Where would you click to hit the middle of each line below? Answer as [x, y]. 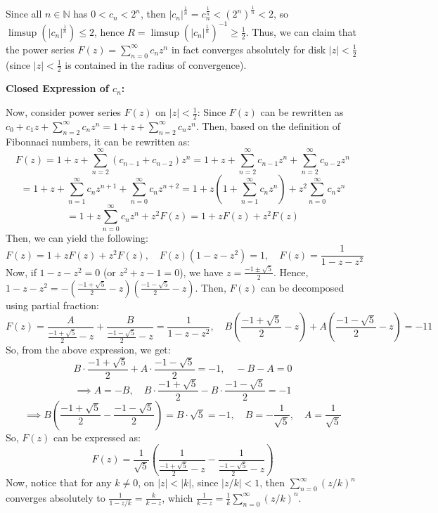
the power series [40, 49]
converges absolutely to [56, 497]
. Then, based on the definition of [268, 125]
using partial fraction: [52, 305]
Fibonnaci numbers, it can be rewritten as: [98, 141]
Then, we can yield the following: [77, 237]
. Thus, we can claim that [301, 31]
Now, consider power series [64, 112]
